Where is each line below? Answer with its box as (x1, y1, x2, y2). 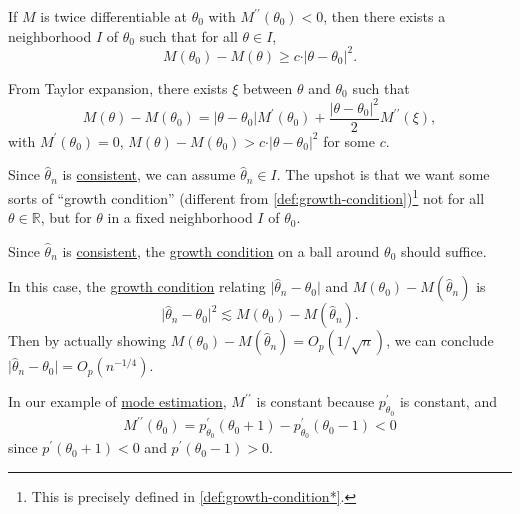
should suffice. (401, 240, 487, 261)
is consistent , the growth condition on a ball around (62, 240, 380, 261)
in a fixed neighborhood (107, 207, 253, 228)
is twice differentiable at (40, 6, 187, 26)
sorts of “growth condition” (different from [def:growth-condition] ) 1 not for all (8, 185, 485, 208)
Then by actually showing (8, 330, 166, 351)
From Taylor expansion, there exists (8, 77, 228, 98)
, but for (40, 207, 92, 228)
